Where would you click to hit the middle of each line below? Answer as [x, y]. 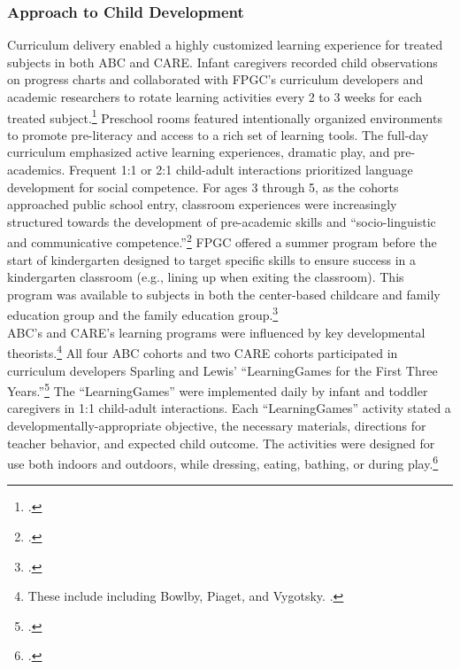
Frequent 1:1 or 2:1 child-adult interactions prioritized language [241, 170]
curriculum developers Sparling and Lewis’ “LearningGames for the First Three [222, 370]
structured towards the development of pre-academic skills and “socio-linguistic [222, 221]
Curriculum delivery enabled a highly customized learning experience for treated [225, 45]
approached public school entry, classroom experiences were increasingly [202, 204]
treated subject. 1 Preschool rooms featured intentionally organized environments [225, 116]
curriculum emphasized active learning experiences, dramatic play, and [199, 152]
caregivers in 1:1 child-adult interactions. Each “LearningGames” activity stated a [229, 408]
